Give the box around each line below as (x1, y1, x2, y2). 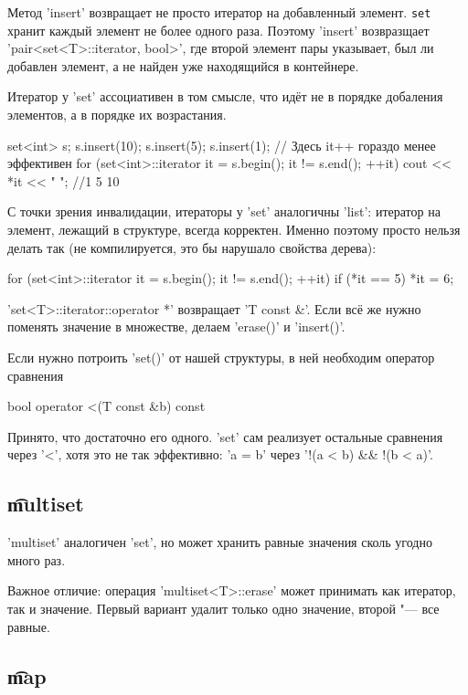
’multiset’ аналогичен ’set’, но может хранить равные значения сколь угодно (7, 532, 432, 552)
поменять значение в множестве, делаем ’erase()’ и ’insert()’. (7, 317, 346, 336)
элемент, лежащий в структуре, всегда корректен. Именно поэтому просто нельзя (7, 220, 461, 238)
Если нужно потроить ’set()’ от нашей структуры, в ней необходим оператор (7, 347, 435, 366)
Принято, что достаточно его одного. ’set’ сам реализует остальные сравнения (7, 426, 443, 446)
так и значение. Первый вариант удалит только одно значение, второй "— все (7, 598, 440, 617)
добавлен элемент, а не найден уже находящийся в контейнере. (7, 56, 359, 75)
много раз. (7, 550, 66, 569)
